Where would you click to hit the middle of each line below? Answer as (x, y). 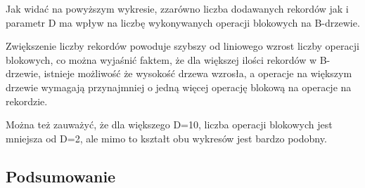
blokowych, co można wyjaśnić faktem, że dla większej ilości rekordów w (161, 59)
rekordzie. (27, 101)
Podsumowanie (61, 176)
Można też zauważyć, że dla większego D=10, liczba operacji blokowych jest (169, 125)
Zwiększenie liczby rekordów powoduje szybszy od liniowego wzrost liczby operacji (182, 46)
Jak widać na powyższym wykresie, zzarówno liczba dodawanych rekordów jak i (177, 8)
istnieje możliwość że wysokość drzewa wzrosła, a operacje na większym (198, 73)
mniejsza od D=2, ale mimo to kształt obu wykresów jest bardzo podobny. (166, 138)
